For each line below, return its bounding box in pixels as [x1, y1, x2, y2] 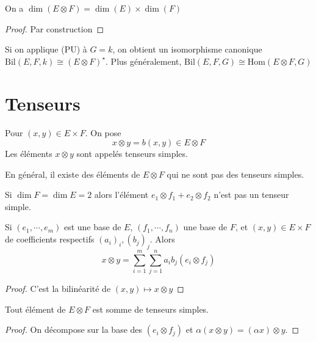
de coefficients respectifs [5, 233, 95, 246]
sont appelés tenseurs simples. [76, 147, 188, 160]
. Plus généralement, [106, 54, 182, 67]
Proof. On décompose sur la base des [5, 323, 143, 336]
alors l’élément [94, 188, 149, 201]
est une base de [63, 220, 121, 233]
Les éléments [5, 147, 52, 160]
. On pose [85, 126, 121, 139]
